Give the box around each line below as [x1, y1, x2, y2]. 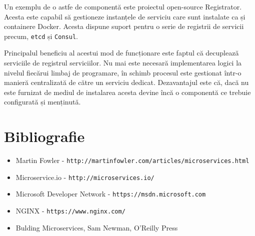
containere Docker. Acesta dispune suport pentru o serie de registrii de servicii [4, 21, 244, 31]
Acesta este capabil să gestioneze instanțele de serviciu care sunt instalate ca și [4, 11, 245, 21]
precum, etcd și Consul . [4, 30, 78, 41]
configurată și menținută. [4, 96, 81, 107]
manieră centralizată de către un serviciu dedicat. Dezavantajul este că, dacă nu [4, 77, 249, 87]
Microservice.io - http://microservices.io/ [15, 171, 154, 182]
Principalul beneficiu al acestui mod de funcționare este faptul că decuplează [4, 47, 239, 58]
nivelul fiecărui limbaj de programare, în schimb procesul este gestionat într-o [4, 67, 241, 77]
